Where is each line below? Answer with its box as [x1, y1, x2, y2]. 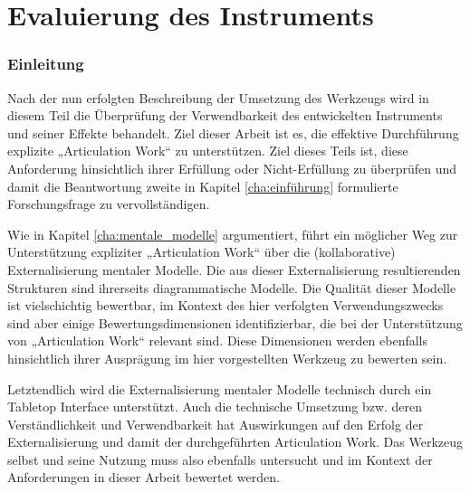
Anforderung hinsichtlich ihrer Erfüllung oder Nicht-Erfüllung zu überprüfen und [7, 158, 457, 177]
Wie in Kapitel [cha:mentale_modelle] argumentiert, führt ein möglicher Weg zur [7, 224, 458, 243]
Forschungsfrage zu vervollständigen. [7, 194, 210, 213]
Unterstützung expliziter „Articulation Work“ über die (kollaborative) [7, 242, 396, 261]
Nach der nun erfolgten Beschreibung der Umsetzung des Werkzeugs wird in [7, 88, 429, 107]
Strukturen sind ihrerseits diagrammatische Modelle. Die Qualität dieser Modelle [7, 278, 456, 297]
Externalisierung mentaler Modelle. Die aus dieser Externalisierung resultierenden [7, 260, 461, 279]
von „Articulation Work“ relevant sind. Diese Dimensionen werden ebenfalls [7, 331, 428, 350]
